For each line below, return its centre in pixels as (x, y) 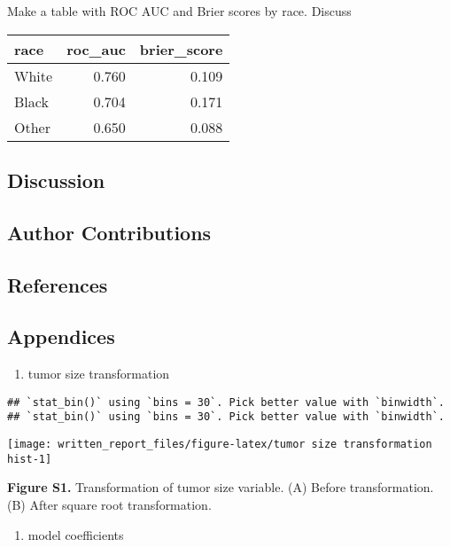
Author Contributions (109, 232)
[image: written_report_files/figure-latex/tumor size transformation (220, 445)
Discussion (56, 180)
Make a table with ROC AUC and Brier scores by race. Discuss (179, 11)
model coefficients (76, 534)
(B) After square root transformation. (109, 504)
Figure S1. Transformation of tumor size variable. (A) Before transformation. (221, 487)
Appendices (61, 336)
